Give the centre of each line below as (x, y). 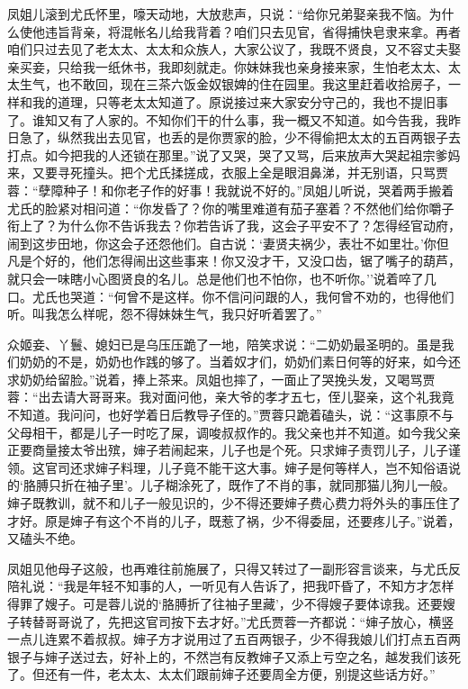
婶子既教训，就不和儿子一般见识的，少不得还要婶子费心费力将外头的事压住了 (234, 503)
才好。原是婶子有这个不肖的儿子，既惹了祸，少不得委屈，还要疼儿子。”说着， (234, 520)
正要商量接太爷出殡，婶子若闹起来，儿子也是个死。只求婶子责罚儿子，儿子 (228, 450)
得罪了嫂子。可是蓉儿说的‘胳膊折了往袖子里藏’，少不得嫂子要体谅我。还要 (225, 603)
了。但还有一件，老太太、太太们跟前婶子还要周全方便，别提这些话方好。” (221, 674)
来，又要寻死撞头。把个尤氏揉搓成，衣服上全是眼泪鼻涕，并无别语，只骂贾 (228, 172)
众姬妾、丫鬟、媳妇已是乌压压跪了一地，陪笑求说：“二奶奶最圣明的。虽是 (225, 344)
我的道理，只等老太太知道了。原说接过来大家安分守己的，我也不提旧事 (240, 101)
